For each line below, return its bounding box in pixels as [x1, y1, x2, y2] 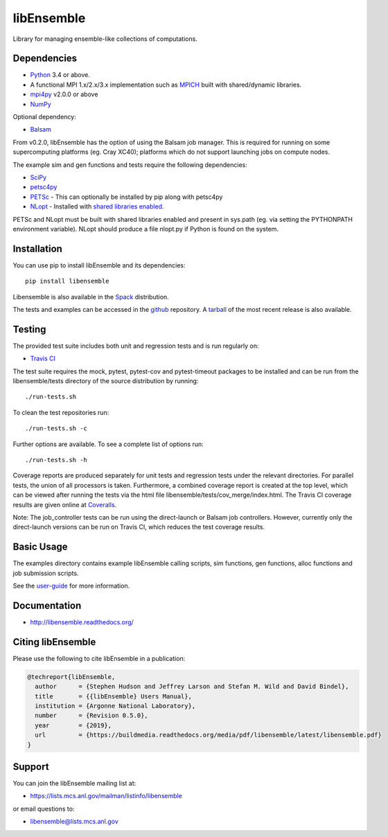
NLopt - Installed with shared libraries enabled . [30, 202, 164, 211]
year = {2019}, [35, 721, 112, 729]
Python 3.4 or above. [30, 71, 90, 79]
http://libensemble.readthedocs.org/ [30, 617, 134, 626]
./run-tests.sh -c [25, 425, 88, 432]
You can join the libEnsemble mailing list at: [12, 779, 136, 788]
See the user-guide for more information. [12, 582, 130, 590]
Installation [12, 243, 62, 254]
